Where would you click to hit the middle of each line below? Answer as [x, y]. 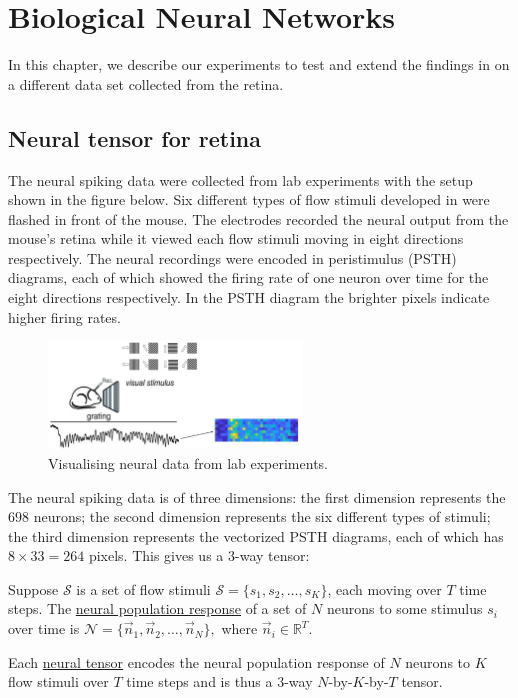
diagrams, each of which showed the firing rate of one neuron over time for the [248, 277]
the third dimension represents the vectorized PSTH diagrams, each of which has [256, 535]
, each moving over [384, 588]
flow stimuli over [58, 681]
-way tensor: [272, 555]
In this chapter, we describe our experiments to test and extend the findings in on [259, 64]
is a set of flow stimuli [143, 588]
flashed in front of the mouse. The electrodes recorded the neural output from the [258, 218]
